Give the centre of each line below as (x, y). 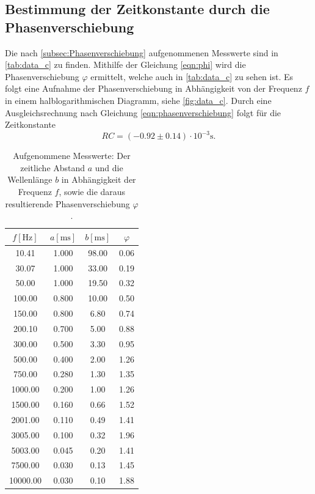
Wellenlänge (30, 179)
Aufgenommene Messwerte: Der (72, 156)
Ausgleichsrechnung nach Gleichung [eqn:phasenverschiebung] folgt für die (143, 112)
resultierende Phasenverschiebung (67, 203)
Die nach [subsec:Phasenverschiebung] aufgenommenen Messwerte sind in (142, 52)
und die (109, 167)
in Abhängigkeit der (99, 179)
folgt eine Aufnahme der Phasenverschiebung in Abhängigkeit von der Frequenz (154, 88)
